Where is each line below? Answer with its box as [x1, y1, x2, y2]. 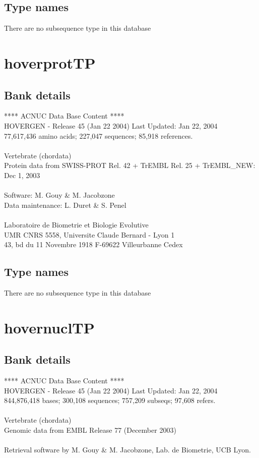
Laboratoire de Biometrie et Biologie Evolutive [4, 219, 149, 230]
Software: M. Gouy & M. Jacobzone [4, 190, 115, 200]
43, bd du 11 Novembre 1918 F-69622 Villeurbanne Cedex [4, 239, 183, 250]
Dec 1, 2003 [4, 169, 40, 180]
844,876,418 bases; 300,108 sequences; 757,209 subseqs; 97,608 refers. [4, 395, 216, 406]
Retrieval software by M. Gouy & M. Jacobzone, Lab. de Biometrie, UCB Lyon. [4, 444, 251, 455]
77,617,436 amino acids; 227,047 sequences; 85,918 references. [4, 130, 193, 141]
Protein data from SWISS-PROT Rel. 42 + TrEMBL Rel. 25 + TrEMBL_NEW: [4, 160, 255, 170]
